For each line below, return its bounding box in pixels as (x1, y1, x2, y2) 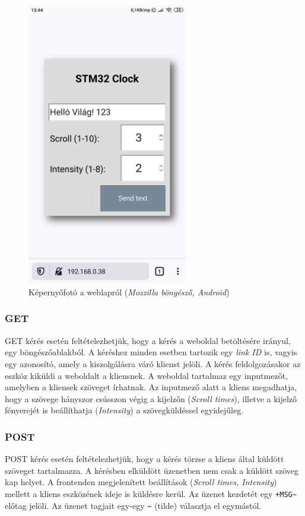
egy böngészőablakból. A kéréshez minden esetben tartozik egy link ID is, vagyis (5, 346, 297, 358)
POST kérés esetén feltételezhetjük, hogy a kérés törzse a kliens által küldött (5, 453, 284, 465)
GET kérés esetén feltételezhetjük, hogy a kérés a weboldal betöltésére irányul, (5, 334, 291, 346)
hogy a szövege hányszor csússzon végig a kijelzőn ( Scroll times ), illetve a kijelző (5, 392, 297, 404)
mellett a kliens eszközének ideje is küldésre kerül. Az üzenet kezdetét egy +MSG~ (5, 487, 297, 499)
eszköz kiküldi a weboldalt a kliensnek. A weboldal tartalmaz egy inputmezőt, (5, 369, 288, 381)
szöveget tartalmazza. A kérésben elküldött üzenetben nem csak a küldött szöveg (5, 464, 298, 476)
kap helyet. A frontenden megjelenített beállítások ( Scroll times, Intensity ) (5, 476, 277, 488)
